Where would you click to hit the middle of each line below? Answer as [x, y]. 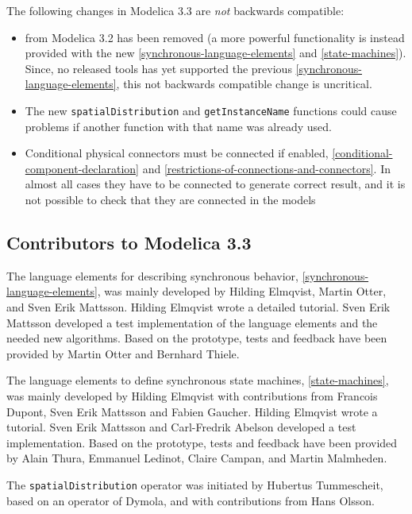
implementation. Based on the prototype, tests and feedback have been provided [202, 442]
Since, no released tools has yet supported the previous [158, 68]
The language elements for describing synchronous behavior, [152, 275]
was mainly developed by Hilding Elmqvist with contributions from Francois [192, 395]
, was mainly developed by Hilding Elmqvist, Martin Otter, [242, 291]
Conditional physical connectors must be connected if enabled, [177, 153]
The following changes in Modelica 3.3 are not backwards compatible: [175, 10]
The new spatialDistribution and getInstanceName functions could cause [211, 110]
